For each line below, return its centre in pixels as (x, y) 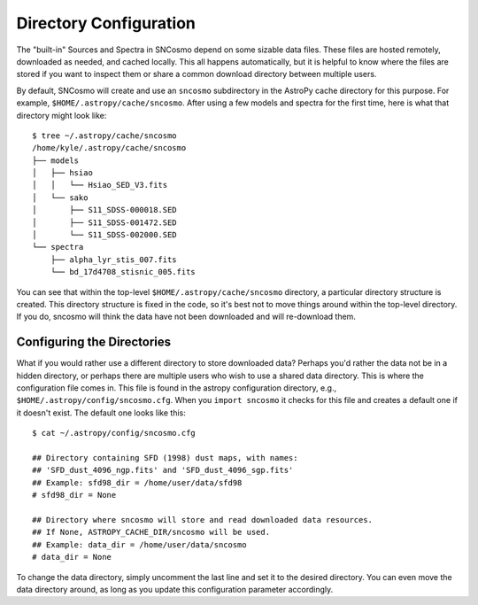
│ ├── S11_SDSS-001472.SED (104, 222)
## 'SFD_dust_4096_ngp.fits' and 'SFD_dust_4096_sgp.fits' (163, 470)
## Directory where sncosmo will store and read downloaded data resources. (203, 520)
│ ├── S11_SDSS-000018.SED (104, 210)
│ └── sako (60, 198)
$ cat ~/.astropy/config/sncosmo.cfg (114, 433)
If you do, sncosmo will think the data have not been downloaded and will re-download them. (186, 317)
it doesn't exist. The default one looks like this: (101, 413)
